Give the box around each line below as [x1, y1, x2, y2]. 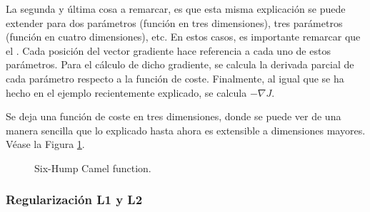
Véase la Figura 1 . [6, 137, 85, 152]
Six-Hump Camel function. [34, 160, 151, 175]
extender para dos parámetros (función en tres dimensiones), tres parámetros [6, 15, 343, 30]
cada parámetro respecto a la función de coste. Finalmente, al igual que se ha [6, 70, 344, 85]
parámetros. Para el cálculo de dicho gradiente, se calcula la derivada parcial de [6, 57, 354, 72]
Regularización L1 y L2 [6, 191, 143, 208]
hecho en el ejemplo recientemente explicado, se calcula [6, 85, 247, 100]
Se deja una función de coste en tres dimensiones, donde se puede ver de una [6, 109, 341, 124]
